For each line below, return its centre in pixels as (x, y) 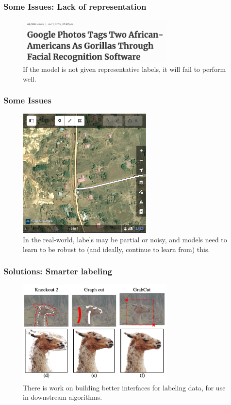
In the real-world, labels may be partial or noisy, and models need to (125, 240)
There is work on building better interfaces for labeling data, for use (124, 387)
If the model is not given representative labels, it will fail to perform (124, 69)
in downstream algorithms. (63, 397)
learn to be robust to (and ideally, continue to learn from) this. (116, 249)
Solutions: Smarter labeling (58, 271)
